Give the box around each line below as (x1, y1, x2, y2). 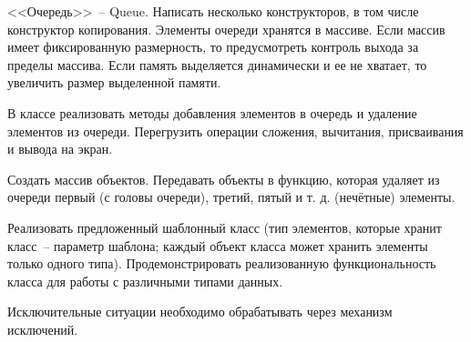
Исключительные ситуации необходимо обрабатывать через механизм (7, 302, 393, 321)
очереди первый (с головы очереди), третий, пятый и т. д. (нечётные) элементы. (7, 187, 456, 206)
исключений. (7, 319, 78, 338)
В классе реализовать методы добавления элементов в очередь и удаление (7, 103, 417, 122)
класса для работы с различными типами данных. (7, 271, 283, 290)
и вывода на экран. (7, 139, 113, 158)
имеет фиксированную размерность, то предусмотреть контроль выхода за (7, 37, 419, 56)
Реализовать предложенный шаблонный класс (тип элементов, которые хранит (7, 217, 442, 236)
